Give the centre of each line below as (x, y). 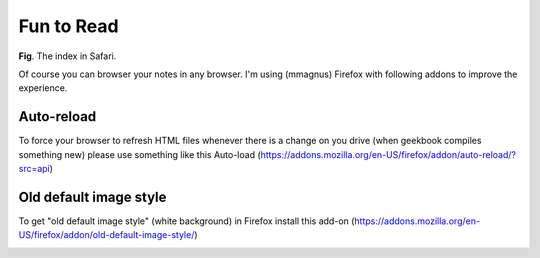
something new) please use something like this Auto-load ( (140, 154)
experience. (43, 88)
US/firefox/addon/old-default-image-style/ (106, 235)
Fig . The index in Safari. (67, 56)
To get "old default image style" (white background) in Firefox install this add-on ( (186, 221)
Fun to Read (68, 26)
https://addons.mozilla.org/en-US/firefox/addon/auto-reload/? (388, 154)
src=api (34, 169)
